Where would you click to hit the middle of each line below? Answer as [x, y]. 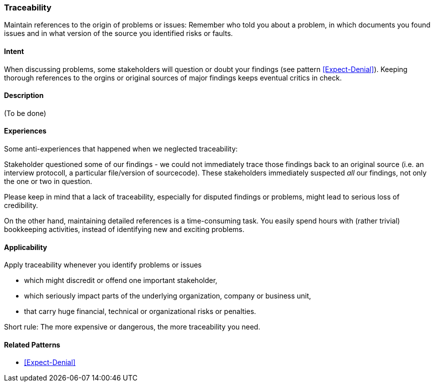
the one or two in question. [48, 181]
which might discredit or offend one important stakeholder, [121, 280]
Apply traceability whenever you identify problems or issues [103, 265]
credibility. [21, 205]
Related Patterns [32, 344]
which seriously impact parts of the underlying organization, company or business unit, [168, 296]
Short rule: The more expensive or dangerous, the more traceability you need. [132, 327]
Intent [14, 51]
